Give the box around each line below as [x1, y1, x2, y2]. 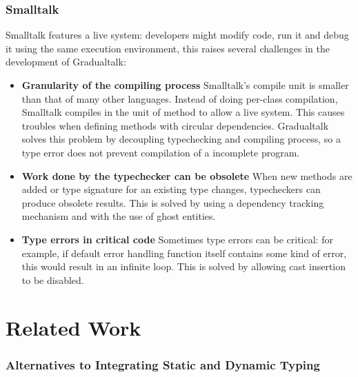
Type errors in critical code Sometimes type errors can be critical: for [21, 232, 333, 246]
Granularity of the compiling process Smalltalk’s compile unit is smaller [21, 78, 349, 92]
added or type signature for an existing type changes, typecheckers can [21, 182, 321, 196]
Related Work [6, 313, 141, 341]
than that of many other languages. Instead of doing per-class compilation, [21, 91, 338, 105]
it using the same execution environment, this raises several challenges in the [6, 41, 330, 55]
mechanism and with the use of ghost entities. [21, 209, 216, 223]
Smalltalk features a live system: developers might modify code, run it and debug [6, 28, 349, 42]
